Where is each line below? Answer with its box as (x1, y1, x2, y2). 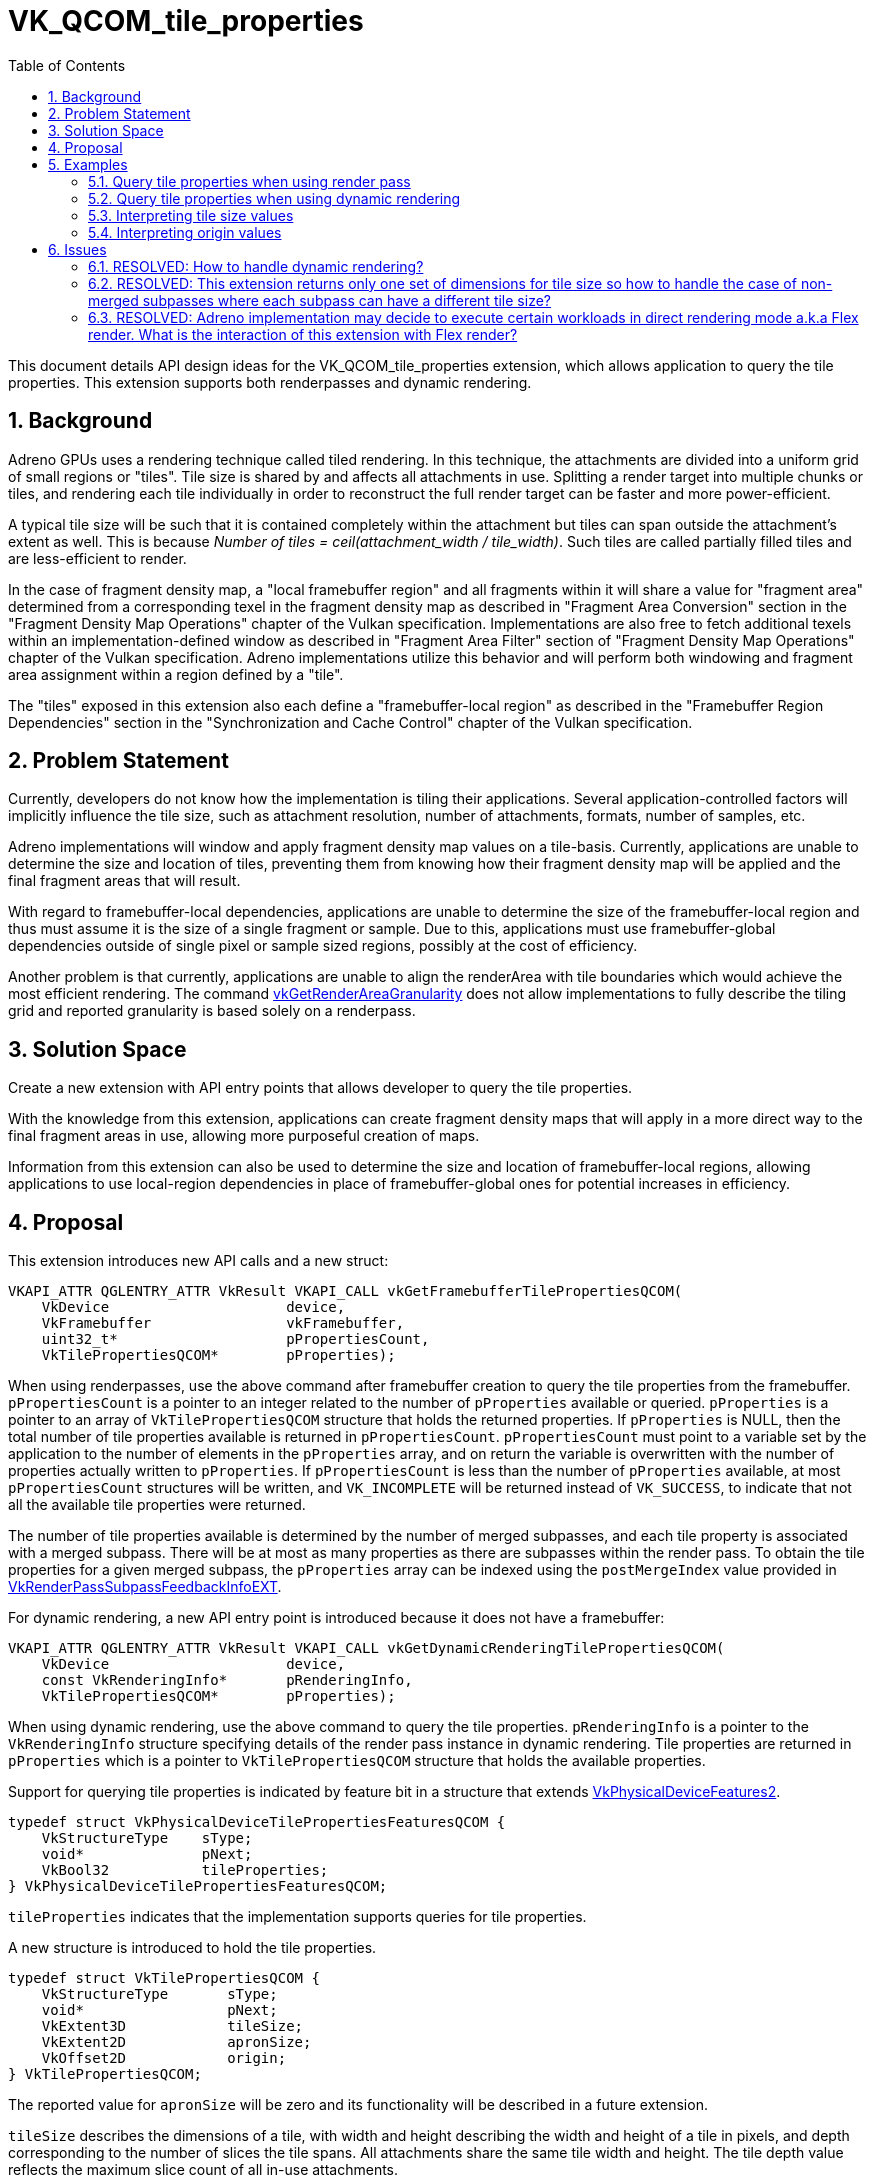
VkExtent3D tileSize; (41, 2018, 304, 2035)
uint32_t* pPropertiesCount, (41, 1331, 430, 1348)
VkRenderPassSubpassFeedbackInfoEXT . (8, 1578, 282, 1596)
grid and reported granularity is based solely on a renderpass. (8, 1002, 416, 1020)
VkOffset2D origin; (41, 2050, 287, 2067)
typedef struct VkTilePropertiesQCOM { (8, 1970, 320, 1987)
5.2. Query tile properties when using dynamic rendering (88, 189, 461, 207)
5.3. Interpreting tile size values (88, 206, 294, 224)
